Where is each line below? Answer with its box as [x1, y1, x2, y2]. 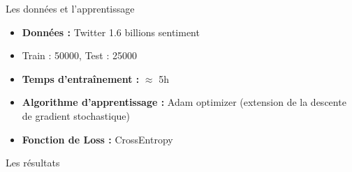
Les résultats [6, 155, 60, 170]
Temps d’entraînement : [22, 71, 140, 86]
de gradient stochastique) [22, 108, 130, 123]
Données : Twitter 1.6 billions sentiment [22, 24, 200, 39]
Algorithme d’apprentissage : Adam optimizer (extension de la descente [22, 95, 346, 109]
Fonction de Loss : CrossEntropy [22, 132, 173, 146]
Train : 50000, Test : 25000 [22, 48, 138, 63]
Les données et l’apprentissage [6, 1, 135, 15]
